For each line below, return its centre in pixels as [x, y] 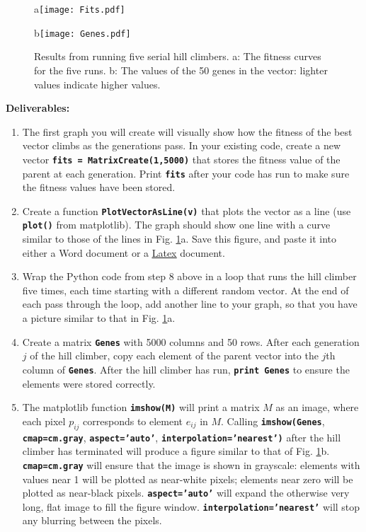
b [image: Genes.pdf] [82, 32]
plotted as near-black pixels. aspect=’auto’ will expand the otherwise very [186, 493]
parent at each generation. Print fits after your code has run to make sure [186, 173]
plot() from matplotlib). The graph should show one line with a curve [176, 225]
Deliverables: [38, 108]
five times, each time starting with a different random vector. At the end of [185, 290]
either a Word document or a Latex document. [124, 252]
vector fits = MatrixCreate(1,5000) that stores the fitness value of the [181, 159]
